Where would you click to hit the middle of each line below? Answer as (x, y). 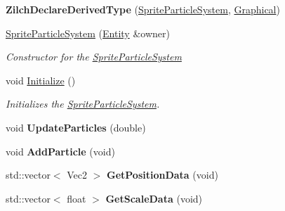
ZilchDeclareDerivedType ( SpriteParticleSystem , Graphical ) (143, 9)
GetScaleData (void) (154, 198)
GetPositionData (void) (163, 175)
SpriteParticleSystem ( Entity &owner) (88, 33)
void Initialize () (41, 80)
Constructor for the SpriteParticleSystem (94, 57)
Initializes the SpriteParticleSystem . (83, 104)
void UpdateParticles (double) (76, 127)
